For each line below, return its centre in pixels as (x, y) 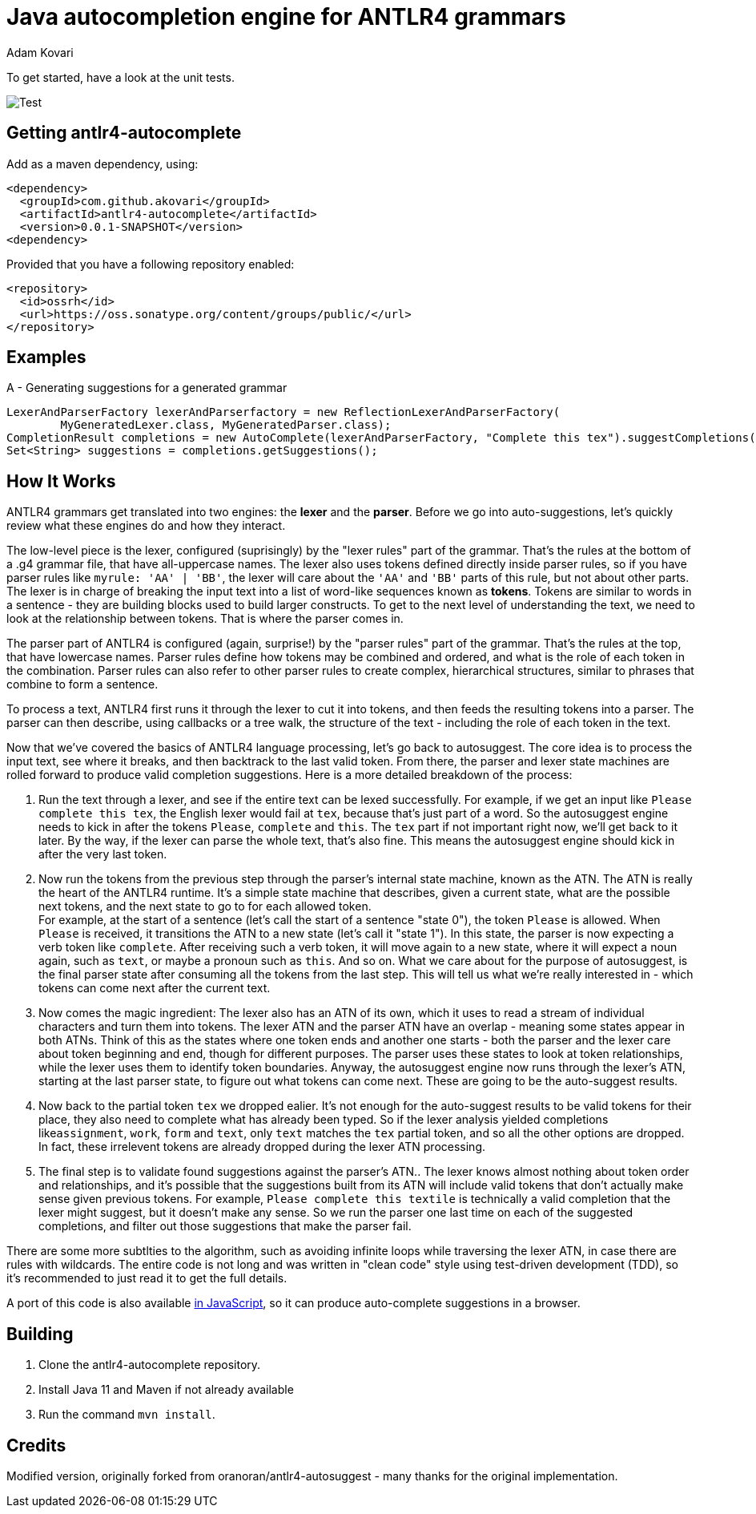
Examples (46, 357)
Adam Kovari (40, 52)
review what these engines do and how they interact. (146, 526)
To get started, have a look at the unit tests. (121, 77)
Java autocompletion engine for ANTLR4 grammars (286, 17)
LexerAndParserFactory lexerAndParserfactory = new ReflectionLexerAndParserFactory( (283, 412)
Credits (36, 1445)
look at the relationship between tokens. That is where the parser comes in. (205, 619)
